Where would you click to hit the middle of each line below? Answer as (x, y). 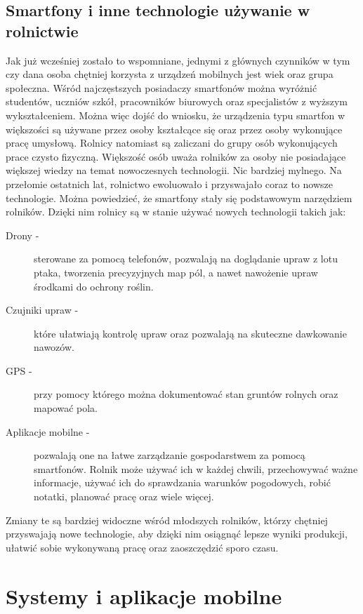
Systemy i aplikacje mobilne (144, 595)
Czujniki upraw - (42, 310)
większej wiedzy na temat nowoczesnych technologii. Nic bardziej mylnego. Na (174, 170)
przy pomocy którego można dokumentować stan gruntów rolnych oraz (186, 394)
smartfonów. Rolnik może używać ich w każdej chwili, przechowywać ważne (196, 468)
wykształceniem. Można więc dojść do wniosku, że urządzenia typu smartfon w (175, 115)
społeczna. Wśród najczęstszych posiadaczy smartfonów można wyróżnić (161, 87)
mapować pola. (66, 408)
